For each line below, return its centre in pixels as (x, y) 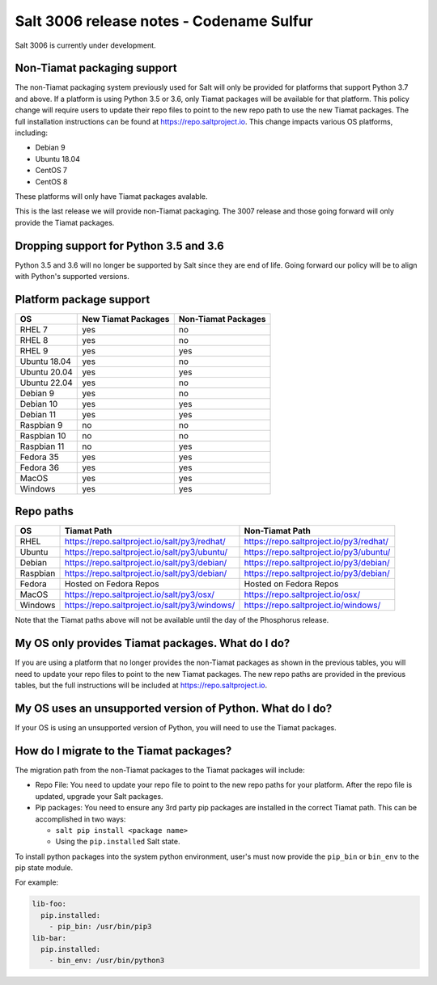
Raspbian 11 (42, 446)
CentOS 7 (51, 171)
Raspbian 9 (41, 425)
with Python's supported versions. (72, 277)
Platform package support (83, 299)
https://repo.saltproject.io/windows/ (312, 605)
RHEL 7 (34, 329)
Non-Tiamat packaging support (96, 68)
